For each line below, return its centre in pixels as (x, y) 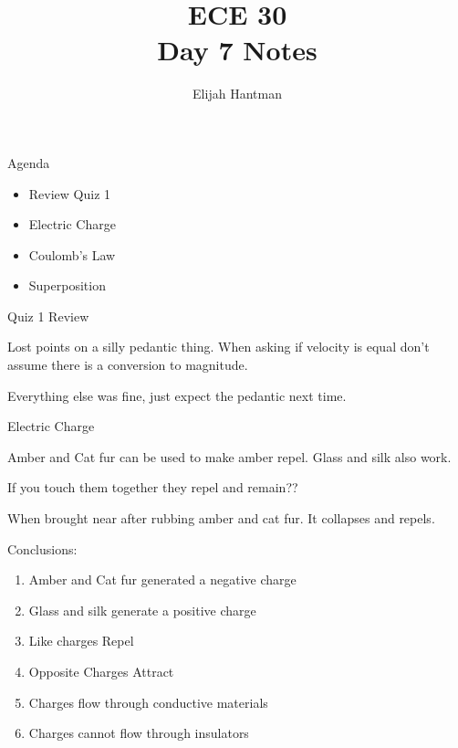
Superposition (67, 285)
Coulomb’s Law (72, 254)
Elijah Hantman (237, 94)
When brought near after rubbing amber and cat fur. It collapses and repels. (221, 518)
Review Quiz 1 (70, 193)
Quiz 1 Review (48, 316)
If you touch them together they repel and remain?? (153, 487)
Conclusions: (42, 548)
